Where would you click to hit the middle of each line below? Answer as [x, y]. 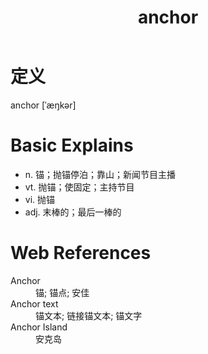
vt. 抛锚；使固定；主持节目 [79, 187]
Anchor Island [39, 327]
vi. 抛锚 [40, 199]
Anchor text [34, 303]
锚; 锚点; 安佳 [62, 292]
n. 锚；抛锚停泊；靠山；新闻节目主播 [100, 174]
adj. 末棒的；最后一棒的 [73, 212]
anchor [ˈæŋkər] [43, 105]
